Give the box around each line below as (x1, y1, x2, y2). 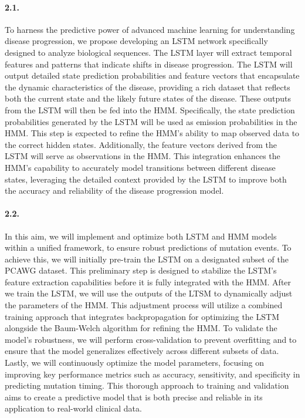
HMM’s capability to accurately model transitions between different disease (5, 161, 276, 173)
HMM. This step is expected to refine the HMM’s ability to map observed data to (5, 127, 300, 139)
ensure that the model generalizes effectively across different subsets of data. (5, 345, 279, 357)
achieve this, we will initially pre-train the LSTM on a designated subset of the (5, 252, 289, 265)
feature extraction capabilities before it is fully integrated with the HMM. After (5, 275, 292, 288)
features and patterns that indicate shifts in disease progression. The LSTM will (5, 58, 293, 70)
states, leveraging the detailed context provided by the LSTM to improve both (5, 173, 287, 185)
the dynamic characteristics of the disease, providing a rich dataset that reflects (5, 80, 290, 93)
